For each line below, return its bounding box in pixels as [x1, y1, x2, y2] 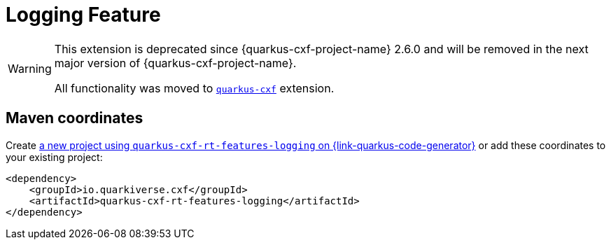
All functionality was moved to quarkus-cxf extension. [54, 80, 335, 95]
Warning [8, 61, 52, 76]
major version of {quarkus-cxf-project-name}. [54, 55, 297, 70]
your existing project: [6, 150, 103, 163]
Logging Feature [6, 3, 161, 27]
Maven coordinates [6, 109, 143, 127]
